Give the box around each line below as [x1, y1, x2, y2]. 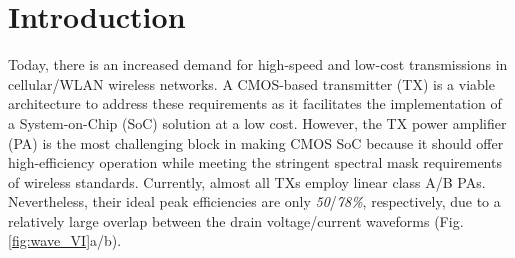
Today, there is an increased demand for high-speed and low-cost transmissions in [8, 54, 508, 75]
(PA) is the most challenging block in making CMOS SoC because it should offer [8, 132, 504, 153]
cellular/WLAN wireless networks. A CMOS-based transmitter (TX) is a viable [8, 73, 495, 94]
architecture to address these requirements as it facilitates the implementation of [8, 93, 502, 114]
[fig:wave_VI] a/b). [8, 230, 122, 251]
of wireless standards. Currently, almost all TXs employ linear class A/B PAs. [8, 171, 486, 192]
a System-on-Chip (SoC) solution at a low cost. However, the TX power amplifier [8, 112, 507, 133]
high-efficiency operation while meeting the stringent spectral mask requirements [8, 152, 502, 173]
